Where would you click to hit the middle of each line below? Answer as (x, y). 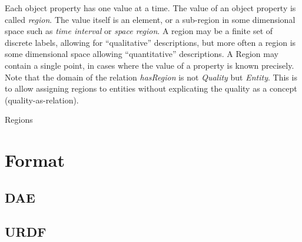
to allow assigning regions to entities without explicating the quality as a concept (151, 88)
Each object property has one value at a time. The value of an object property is (150, 8)
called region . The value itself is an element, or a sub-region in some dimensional (150, 19)
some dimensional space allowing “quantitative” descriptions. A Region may (142, 54)
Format (35, 160)
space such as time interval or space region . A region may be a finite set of (139, 31)
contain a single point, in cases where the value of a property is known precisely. (150, 65)
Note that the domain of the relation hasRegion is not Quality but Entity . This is (151, 77)
